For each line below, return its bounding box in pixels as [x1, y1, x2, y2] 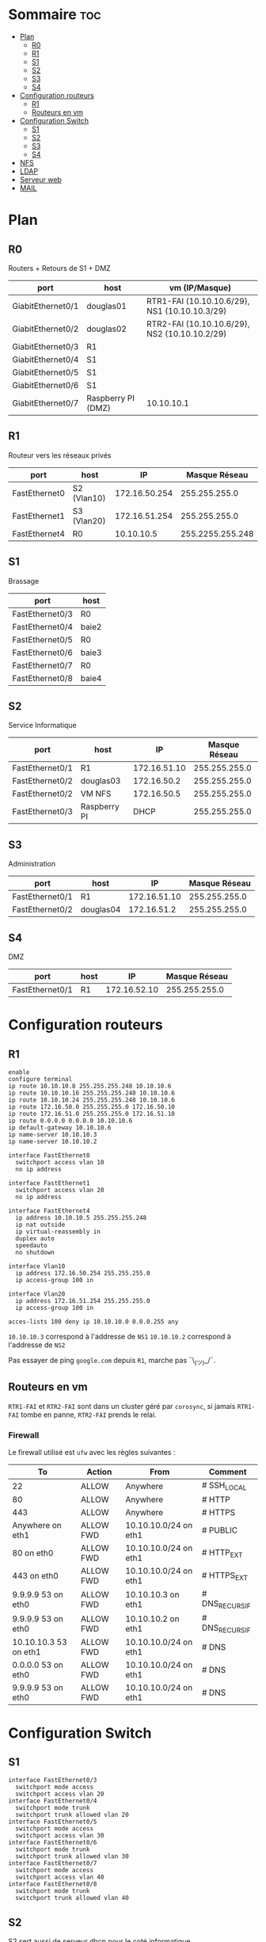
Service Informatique [8, 721, 77, 730]
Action [86, 1466, 112, 1477]
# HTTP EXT [201, 1547, 243, 1559]
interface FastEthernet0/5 [8, 1818, 97, 1826]
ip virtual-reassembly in [15, 1228, 101, 1236]
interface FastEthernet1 [8, 1179, 90, 1187]
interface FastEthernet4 [8, 1207, 90, 1215]
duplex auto [15, 1235, 55, 1243]
